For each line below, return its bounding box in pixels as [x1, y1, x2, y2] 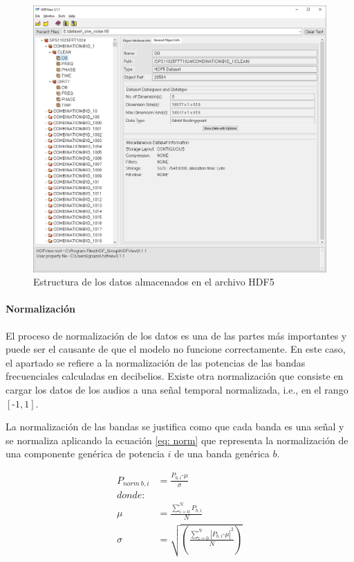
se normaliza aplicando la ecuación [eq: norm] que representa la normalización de [6, 432, 348, 447]
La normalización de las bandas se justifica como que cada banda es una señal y [6, 419, 344, 434]
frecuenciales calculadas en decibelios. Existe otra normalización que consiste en [6, 369, 344, 383]
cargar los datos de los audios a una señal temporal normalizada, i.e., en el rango [6, 383, 348, 397]
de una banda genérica [174, 446, 270, 461]
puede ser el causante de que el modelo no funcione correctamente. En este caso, [6, 342, 346, 356]
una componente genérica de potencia [6, 446, 165, 461]
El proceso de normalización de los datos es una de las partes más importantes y [6, 328, 347, 342]
